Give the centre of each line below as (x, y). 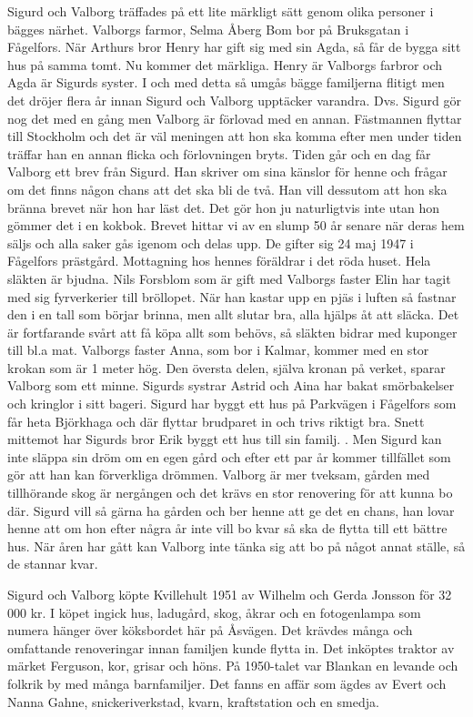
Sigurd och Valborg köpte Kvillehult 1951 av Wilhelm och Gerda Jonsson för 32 (230, 594)
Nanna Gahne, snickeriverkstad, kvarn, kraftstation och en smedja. (193, 701)
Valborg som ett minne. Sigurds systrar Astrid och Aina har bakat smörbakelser (231, 385)
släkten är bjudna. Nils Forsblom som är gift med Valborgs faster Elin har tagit (229, 278)
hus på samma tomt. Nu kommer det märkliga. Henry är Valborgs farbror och (225, 64)
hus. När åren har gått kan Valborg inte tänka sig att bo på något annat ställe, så (236, 545)
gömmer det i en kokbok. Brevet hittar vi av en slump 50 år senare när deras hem (236, 225)
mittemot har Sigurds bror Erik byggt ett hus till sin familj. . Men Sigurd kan (225, 439)
